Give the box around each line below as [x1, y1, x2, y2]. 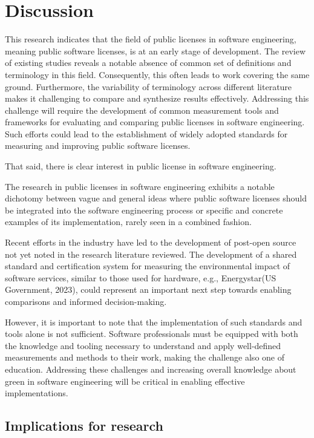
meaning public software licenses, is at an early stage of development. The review [5, 44, 306, 57]
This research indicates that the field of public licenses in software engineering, [5, 33, 296, 45]
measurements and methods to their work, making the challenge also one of [5, 351, 284, 364]
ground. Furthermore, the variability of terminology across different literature [5, 80, 292, 93]
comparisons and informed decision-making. [5, 295, 167, 307]
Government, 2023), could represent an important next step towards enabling [5, 283, 292, 296]
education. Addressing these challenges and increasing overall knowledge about [5, 362, 296, 375]
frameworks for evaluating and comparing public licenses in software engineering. [5, 116, 305, 128]
